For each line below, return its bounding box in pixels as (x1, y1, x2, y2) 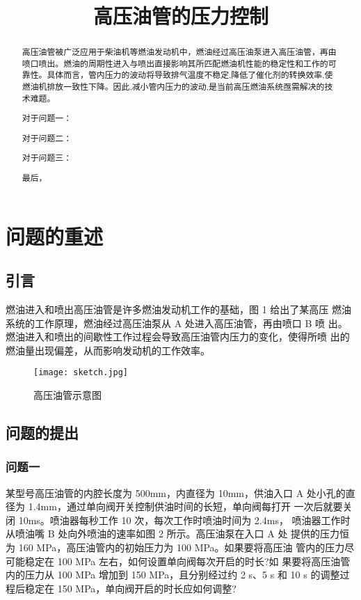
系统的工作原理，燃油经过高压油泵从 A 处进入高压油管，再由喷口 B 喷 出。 (6, 315, 348, 330)
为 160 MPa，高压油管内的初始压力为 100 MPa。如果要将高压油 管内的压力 (6, 540, 345, 555)
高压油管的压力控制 (93, 1, 268, 30)
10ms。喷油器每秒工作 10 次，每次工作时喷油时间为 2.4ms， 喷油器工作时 (18, 512, 351, 527)
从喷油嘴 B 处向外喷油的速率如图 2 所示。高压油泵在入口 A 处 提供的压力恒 (6, 526, 350, 541)
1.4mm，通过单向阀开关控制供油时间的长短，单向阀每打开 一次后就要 (28, 499, 343, 514)
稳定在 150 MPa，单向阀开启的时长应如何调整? (24, 581, 236, 595)
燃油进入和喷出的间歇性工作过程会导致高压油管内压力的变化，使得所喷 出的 (6, 329, 350, 344)
